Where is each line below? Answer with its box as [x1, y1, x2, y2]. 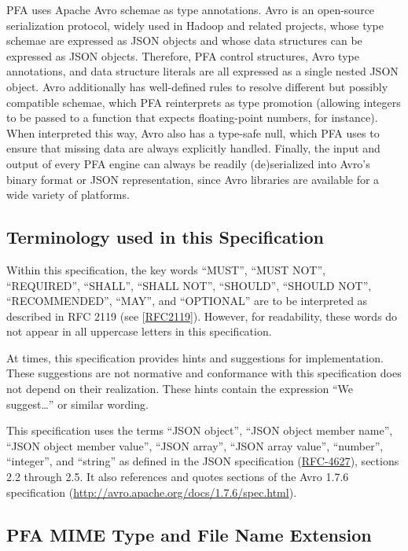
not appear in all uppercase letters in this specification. [6, 323, 272, 340]
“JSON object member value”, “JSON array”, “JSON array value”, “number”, [6, 437, 384, 454]
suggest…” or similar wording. [6, 395, 149, 412]
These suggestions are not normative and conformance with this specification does [6, 365, 402, 381]
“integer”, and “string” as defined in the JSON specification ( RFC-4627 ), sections [6, 453, 399, 469]
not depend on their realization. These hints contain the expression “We [6, 380, 354, 397]
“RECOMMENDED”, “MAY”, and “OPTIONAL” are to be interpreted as [6, 292, 368, 309]
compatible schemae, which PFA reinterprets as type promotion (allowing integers [6, 94, 401, 110]
